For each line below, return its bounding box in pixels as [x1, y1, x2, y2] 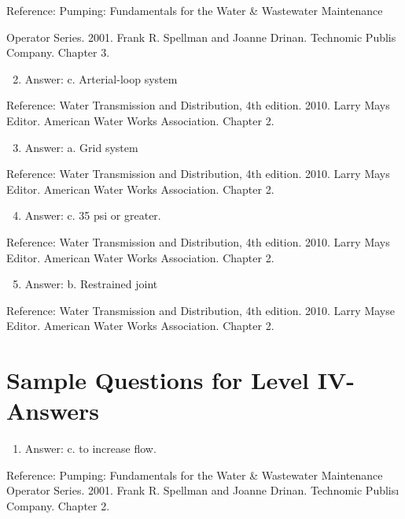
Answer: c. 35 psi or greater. [24, 207, 161, 224]
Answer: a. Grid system [24, 139, 138, 155]
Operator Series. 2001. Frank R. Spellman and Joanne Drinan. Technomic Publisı [6, 482, 399, 499]
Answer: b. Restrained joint [24, 276, 158, 292]
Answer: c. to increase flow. [24, 440, 156, 457]
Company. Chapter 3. [6, 44, 110, 61]
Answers [6, 395, 100, 427]
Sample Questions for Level [6, 364, 309, 396]
